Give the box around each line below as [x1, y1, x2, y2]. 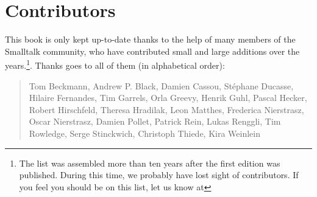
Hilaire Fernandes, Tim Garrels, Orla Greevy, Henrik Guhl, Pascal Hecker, [29, 91, 307, 104]
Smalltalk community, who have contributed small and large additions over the [5, 44, 300, 57]
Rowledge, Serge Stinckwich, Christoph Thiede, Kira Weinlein [29, 126, 260, 139]
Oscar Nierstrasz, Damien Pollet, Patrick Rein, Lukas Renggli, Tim [29, 115, 281, 128]
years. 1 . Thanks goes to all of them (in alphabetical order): [5, 57, 225, 71]
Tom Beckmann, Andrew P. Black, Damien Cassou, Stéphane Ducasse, [29, 79, 294, 92]
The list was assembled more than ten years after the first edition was [19, 156, 280, 169]
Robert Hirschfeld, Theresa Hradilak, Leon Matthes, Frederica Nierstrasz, [29, 103, 304, 116]
